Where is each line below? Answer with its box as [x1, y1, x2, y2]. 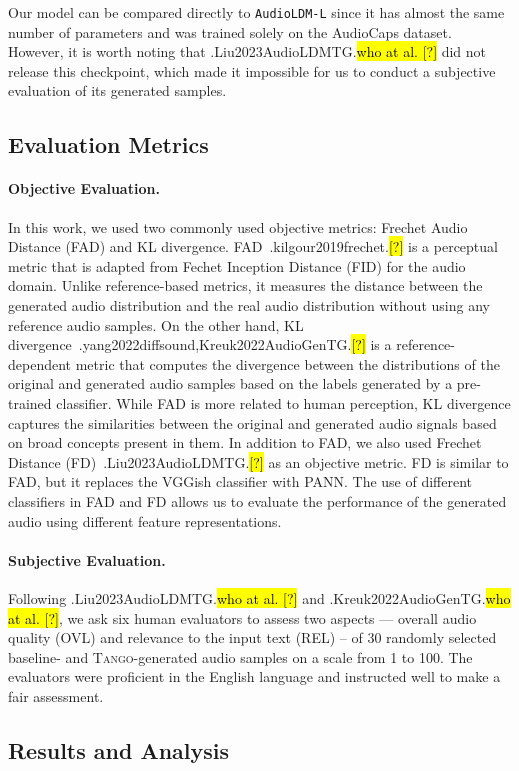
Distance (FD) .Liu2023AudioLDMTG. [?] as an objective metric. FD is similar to [8, 451, 509, 472]
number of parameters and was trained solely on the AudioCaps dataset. [8, 21, 452, 42]
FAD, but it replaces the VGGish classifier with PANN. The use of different [8, 471, 473, 492]
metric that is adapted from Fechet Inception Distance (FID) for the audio [8, 255, 466, 276]
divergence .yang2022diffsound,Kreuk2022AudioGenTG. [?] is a [8, 334, 392, 355]
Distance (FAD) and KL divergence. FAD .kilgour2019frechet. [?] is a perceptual [8, 236, 498, 257]
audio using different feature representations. [8, 510, 282, 531]
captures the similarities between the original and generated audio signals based [8, 412, 497, 433]
